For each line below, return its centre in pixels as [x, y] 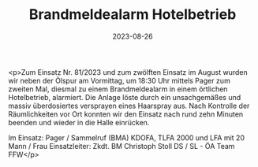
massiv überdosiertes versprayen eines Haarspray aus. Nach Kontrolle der [129, 106]
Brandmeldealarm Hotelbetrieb [133, 15]
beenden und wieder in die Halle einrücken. [79, 122]
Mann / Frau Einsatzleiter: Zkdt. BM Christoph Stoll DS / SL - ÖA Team [122, 146]
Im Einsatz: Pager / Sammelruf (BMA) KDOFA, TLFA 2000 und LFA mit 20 [126, 137]
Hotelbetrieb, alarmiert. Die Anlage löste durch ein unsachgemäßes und [125, 97]
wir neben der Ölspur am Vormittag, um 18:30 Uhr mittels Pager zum [119, 80]
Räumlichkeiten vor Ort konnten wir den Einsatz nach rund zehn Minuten [126, 114]
